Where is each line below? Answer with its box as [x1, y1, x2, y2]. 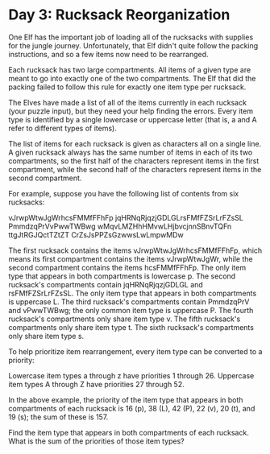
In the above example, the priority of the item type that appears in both [8, 394, 243, 404]
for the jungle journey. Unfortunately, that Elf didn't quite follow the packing [8, 40, 259, 50]
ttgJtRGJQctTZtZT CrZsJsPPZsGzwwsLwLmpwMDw [8, 229, 184, 239]
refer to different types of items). [8, 123, 117, 133]
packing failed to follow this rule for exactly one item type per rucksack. [8, 82, 247, 92]
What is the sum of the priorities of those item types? [8, 436, 185, 446]
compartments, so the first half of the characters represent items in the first [8, 155, 260, 166]
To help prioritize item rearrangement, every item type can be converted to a [8, 346, 263, 356]
